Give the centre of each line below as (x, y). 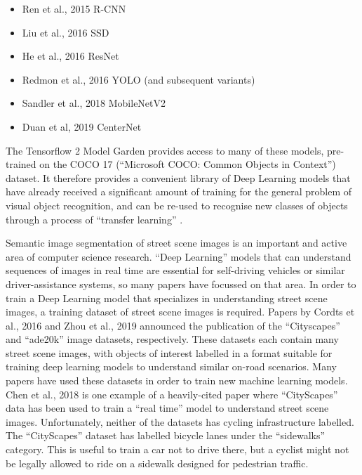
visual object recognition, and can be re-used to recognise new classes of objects (177, 205)
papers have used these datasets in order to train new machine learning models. (177, 380)
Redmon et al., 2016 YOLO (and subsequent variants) (139, 79)
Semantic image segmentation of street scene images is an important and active (176, 243)
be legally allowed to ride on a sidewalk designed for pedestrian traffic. (157, 463)
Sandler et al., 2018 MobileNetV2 (94, 103)
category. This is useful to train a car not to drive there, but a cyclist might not (177, 449)
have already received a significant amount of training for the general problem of (179, 191)
